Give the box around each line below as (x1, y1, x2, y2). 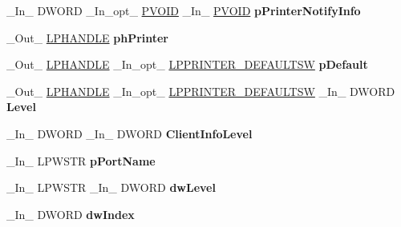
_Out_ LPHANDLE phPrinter (6, 29, 169, 46)
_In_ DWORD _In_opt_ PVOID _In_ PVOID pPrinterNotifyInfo (6, 2, 361, 18)
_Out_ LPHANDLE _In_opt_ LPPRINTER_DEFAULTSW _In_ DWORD (6, 82, 395, 99)
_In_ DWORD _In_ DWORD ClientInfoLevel (6, 125, 253, 141)
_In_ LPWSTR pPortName (6, 152, 156, 169)
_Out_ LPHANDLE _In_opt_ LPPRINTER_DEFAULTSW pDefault (6, 56, 368, 73)
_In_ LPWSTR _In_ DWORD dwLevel (6, 179, 216, 196)
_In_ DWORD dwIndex (6, 205, 135, 222)
